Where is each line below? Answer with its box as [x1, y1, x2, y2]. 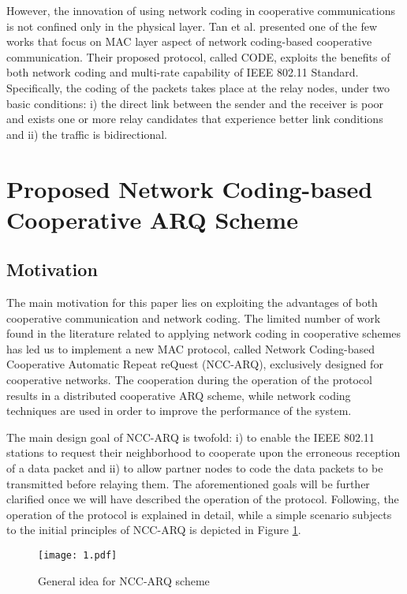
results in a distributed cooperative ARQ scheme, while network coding [6, 387, 351, 403]
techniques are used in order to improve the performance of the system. [6, 402, 352, 419]
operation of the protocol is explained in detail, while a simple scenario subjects [6, 506, 392, 522]
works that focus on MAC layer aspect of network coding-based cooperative [6, 33, 372, 50]
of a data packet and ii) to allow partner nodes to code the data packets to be [6, 460, 383, 476]
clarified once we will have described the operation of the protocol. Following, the [6, 491, 399, 507]
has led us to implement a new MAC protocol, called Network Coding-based [6, 340, 375, 357]
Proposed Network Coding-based [6, 172, 373, 204]
